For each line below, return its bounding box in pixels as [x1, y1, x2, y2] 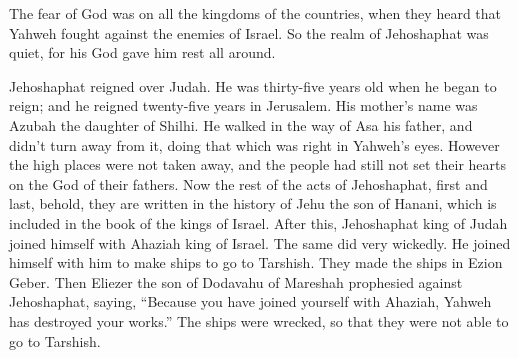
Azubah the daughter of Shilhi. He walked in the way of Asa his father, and [9, 114, 473, 135]
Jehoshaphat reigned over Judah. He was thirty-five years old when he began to [9, 75, 497, 96]
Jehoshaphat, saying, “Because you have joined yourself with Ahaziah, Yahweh [9, 291, 492, 312]
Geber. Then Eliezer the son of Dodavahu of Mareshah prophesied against [9, 271, 463, 292]
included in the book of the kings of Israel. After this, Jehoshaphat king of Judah [9, 212, 508, 233]
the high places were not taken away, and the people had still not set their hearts [9, 154, 507, 175]
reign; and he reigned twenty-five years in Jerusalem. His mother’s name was [9, 95, 478, 116]
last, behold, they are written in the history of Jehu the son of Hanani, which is [9, 193, 497, 214]
